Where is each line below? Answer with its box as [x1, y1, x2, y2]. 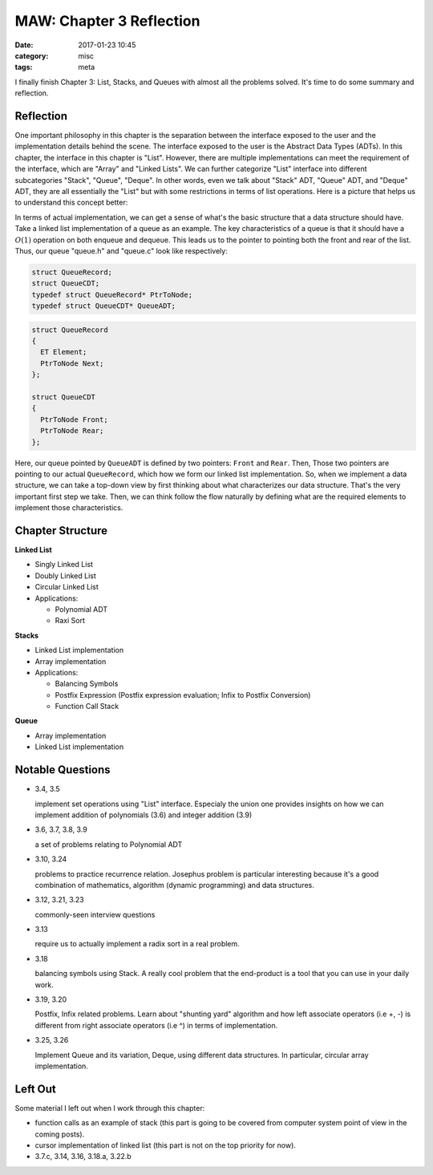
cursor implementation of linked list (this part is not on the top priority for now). [34, 1141, 297, 1150]
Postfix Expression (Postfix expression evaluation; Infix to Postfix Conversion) [55, 690, 311, 699]
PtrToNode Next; [40, 359, 104, 368]
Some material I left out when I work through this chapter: [14, 1103, 205, 1112]
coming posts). [34, 1129, 85, 1139]
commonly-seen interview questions [34, 910, 156, 919]
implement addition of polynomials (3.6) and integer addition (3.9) [34, 810, 253, 820]
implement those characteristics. [14, 503, 123, 513]
